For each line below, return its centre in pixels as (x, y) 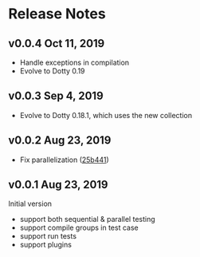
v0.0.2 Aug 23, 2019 (60, 140)
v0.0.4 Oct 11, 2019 (57, 43)
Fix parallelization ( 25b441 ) (64, 160)
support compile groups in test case (79, 227)
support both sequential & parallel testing (87, 219)
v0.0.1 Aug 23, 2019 (58, 185)
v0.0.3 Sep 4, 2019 (56, 96)
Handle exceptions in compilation (75, 62)
